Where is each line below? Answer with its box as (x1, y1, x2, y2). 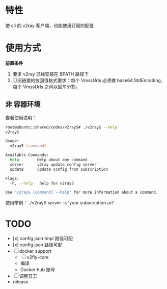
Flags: (5, 176, 19, 181)
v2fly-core (26, 254, 49, 260)
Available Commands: (5, 152, 49, 158)
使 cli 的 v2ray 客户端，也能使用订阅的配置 (5, 22, 94, 29)
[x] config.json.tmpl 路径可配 (12, 235, 73, 242)
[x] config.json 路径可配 (12, 242, 63, 248)
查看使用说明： (5, 114, 37, 120)
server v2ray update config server (10, 162, 97, 167)
